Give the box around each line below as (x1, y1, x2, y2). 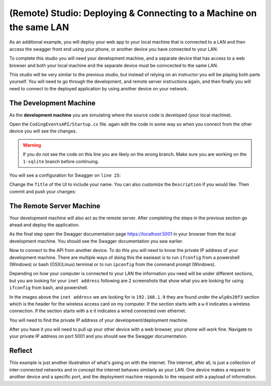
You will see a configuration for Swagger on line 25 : (9, 172, 121, 178)
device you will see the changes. (9, 128, 77, 134)
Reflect (9, 346, 33, 355)
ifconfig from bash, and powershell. (9, 285, 89, 291)
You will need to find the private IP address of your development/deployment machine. (9, 317, 188, 323)
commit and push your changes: (9, 188, 76, 194)
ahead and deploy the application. (9, 222, 80, 228)
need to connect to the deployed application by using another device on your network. (9, 85, 188, 91)
